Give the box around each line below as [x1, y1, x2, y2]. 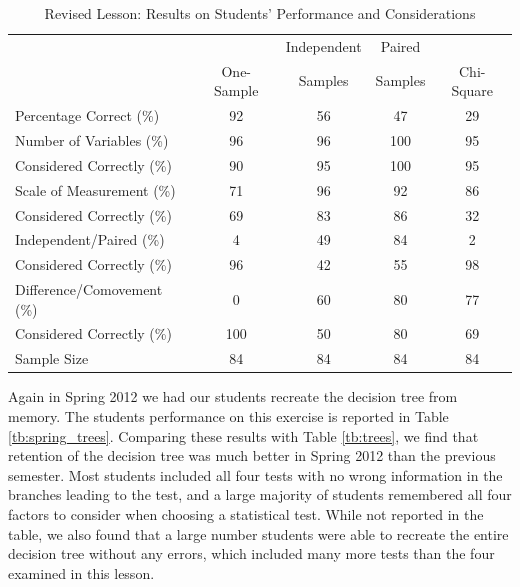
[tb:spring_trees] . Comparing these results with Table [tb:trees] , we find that [8, 425, 479, 446]
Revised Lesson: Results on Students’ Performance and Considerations [44, 3, 476, 23]
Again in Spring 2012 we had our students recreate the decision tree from [8, 386, 458, 407]
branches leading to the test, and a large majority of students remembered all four [8, 484, 512, 505]
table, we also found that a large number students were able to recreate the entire [8, 523, 509, 544]
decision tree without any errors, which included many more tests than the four [8, 543, 495, 564]
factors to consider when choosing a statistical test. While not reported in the [8, 503, 484, 524]
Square [451, 80, 494, 101]
